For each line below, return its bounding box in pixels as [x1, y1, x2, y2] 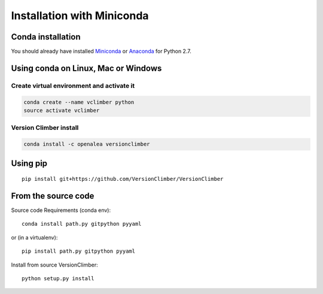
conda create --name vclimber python [23, 99, 135, 105]
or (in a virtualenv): [11, 234, 58, 241]
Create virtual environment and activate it [11, 81, 135, 90]
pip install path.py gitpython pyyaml [22, 248, 136, 254]
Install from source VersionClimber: [11, 261, 98, 268]
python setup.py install [22, 275, 95, 282]
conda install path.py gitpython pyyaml [22, 220, 142, 228]
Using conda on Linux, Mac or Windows [11, 63, 162, 73]
